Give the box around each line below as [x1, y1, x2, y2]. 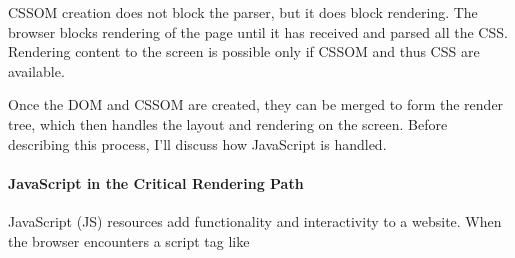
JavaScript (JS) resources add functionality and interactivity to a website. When [8, 210, 502, 231]
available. [8, 60, 65, 81]
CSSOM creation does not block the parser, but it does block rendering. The [8, 2, 478, 22]
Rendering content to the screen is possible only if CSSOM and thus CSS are [8, 41, 480, 62]
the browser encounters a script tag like [8, 230, 250, 251]
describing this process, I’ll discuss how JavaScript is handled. [8, 133, 387, 154]
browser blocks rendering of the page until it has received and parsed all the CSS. [8, 21, 508, 42]
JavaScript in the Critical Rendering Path [8, 172, 304, 193]
